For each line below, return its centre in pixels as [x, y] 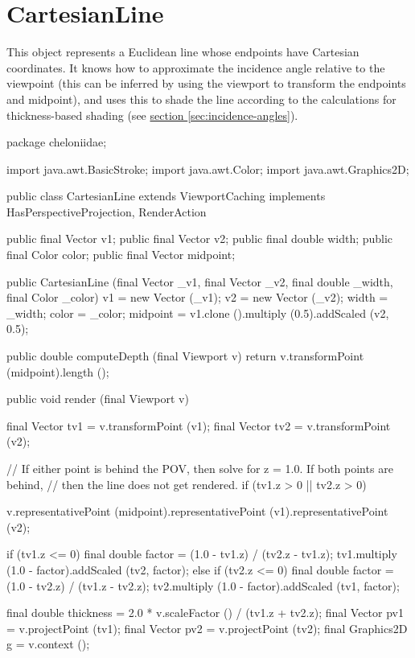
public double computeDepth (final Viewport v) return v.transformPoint [185, 356]
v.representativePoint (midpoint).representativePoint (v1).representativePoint [197, 511]
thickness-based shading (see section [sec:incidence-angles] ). [152, 115]
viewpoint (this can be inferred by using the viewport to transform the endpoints [206, 83]
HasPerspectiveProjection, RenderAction [107, 211]
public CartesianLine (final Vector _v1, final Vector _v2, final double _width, [200, 281]
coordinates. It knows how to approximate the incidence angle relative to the [196, 67]
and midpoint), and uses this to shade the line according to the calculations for [201, 99]
